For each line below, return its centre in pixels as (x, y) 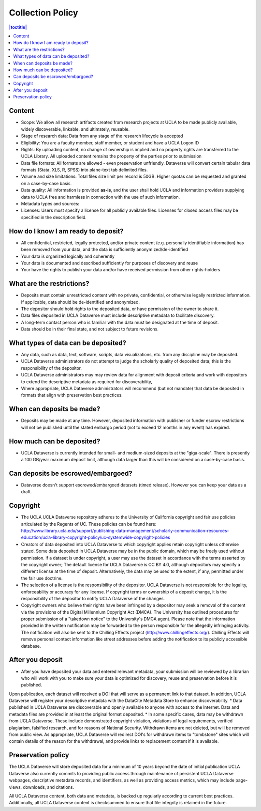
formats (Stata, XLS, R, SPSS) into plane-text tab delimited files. (84, 170)
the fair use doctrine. (42, 578)
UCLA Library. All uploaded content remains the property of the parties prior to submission (111, 156)
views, (15, 787)
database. (31, 646)
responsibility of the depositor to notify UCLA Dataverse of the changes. (93, 598)
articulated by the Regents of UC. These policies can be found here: (89, 524)
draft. (27, 492)
